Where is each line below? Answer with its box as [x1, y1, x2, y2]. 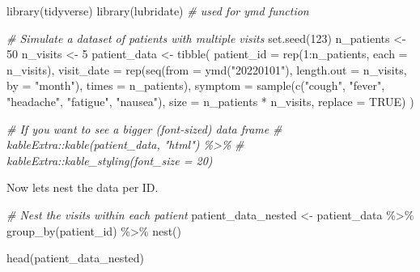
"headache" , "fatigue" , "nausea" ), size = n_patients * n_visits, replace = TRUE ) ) [6, 92, 414, 109]
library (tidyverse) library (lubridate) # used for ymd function [6, 2, 309, 19]
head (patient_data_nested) [6, 249, 145, 266]
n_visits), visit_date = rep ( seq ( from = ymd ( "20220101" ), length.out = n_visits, [6, 61, 407, 78]
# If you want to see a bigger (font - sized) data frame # [6, 120, 282, 137]
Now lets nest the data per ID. [6, 179, 159, 196]
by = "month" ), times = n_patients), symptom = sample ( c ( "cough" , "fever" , [6, 77, 385, 94]
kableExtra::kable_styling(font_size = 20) [6, 151, 213, 168]
